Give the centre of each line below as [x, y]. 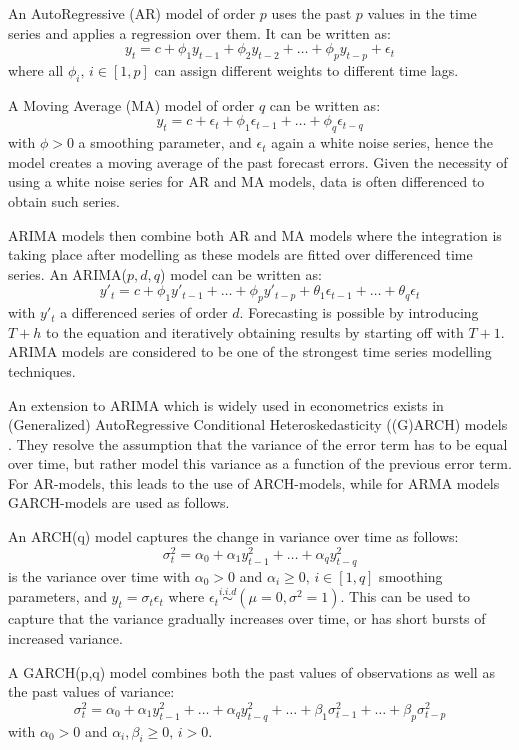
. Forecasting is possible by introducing [359, 312]
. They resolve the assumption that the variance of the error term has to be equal [258, 443]
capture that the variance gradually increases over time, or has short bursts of [247, 618]
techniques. [42, 370]
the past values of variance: [91, 691]
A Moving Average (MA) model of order [131, 104]
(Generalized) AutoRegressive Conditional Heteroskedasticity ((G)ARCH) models [258, 424]
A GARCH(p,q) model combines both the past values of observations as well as [251, 671]
